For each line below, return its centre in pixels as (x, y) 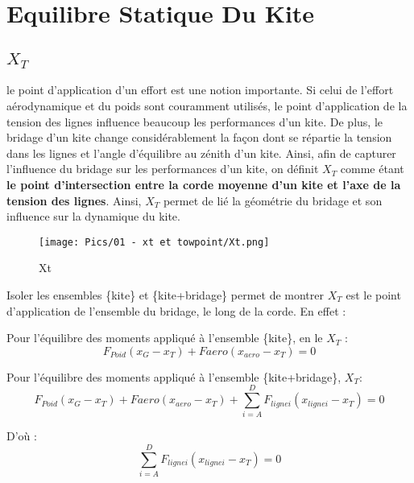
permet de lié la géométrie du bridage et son (273, 200)
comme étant (372, 169)
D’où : (22, 436)
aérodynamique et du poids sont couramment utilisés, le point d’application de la (207, 105)
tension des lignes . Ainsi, (74, 200)
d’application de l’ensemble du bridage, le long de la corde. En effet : (176, 310)
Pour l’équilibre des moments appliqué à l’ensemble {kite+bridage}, (174, 376)
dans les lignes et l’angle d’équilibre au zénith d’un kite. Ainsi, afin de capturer (201, 153)
